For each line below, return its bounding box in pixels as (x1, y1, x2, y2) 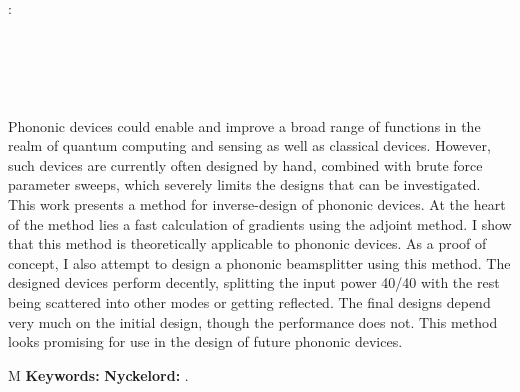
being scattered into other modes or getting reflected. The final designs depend (8, 291, 491, 312)
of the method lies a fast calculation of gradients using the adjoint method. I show (8, 213, 512, 234)
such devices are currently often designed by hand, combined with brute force (8, 154, 483, 175)
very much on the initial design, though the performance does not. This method (8, 311, 498, 332)
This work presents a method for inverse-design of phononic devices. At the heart (8, 193, 506, 214)
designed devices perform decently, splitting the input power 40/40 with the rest (8, 272, 500, 293)
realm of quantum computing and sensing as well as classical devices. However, (8, 135, 491, 156)
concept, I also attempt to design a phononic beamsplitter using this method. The (8, 252, 511, 273)
